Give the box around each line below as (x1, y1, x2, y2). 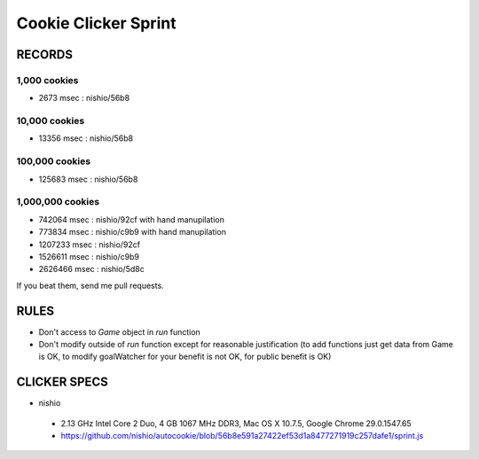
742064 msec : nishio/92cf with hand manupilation (38, 214, 225, 225)
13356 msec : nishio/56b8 (38, 133, 134, 144)
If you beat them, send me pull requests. (16, 280, 164, 291)
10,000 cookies (16, 115, 85, 128)
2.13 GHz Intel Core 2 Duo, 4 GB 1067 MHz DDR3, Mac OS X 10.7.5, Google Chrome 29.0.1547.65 (60, 417, 412, 429)
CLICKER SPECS (16, 375, 108, 390)
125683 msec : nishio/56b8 (38, 174, 138, 184)
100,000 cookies (16, 155, 91, 167)
